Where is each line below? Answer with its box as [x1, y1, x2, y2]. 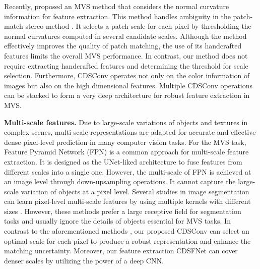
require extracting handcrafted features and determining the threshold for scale [4, 60, 248, 71]
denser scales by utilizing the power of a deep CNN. [4, 255, 164, 265]
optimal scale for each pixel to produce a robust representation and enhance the [4, 235, 251, 246]
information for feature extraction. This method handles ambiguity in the [4, 11, 231, 21]
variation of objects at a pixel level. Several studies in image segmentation [21, 186, 249, 196]
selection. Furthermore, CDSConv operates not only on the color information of [4, 70, 250, 81]
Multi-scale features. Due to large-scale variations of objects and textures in [4, 117, 248, 127]
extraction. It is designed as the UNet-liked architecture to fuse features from [4, 156, 242, 167]
